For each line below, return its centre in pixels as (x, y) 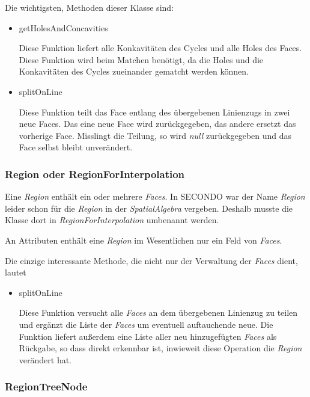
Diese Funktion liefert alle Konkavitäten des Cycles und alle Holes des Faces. (160, 48)
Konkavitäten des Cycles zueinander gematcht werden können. (134, 71)
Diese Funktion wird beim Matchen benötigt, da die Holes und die (141, 59)
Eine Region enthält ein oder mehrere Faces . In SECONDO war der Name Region (155, 196)
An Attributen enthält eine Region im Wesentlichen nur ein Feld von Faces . (144, 240)
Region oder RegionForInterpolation (95, 174)
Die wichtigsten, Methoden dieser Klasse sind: (89, 7)
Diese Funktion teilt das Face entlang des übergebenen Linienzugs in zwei (154, 112)
